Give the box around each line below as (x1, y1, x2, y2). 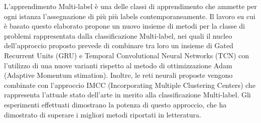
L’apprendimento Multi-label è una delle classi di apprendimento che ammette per (4, 1, 257, 11)
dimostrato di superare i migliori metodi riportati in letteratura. (4, 109, 201, 119)
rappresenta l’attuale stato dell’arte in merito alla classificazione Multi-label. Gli (4, 89, 251, 100)
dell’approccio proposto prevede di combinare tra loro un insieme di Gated (4, 40, 233, 51)
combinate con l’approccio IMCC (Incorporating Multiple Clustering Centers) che (4, 79, 255, 90)
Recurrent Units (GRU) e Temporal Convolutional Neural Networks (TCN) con (4, 50, 249, 60)
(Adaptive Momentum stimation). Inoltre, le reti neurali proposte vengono (4, 70, 233, 80)
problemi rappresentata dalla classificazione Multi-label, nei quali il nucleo (4, 30, 232, 41)
